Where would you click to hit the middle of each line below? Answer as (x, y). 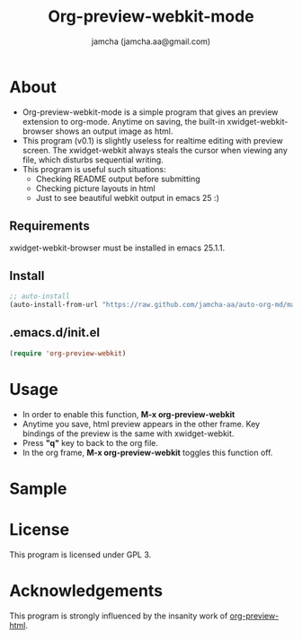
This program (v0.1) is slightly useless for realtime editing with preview (152, 140)
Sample (38, 489)
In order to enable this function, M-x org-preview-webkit (129, 414)
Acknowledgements (86, 591)
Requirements (49, 226)
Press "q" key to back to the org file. (90, 442)
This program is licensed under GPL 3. (80, 555)
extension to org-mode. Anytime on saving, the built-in (124, 121)
